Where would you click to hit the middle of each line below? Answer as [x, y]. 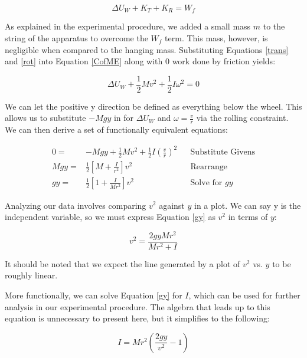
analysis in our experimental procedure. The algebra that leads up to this [138, 306]
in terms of [248, 217]
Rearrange [209, 167]
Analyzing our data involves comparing [76, 205]
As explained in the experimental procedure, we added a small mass [128, 26]
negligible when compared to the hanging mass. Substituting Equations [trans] [147, 49]
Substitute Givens [223, 152]
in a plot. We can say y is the [248, 205]
